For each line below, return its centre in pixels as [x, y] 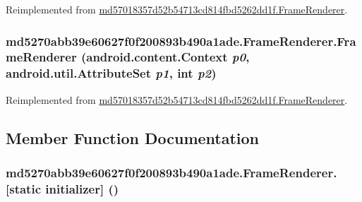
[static [23, 188]
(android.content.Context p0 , [165, 57]
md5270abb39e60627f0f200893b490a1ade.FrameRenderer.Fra [181, 41]
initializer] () [82, 188]
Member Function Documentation [133, 137]
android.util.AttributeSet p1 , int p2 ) [111, 73]
